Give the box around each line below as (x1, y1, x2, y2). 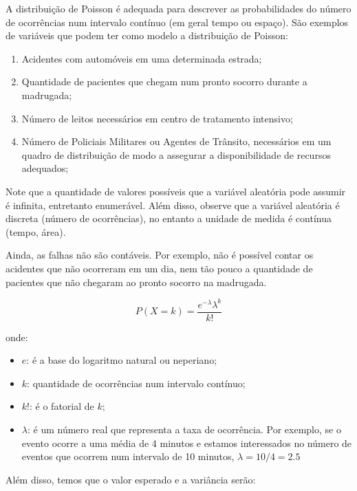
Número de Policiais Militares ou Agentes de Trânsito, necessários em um (21, 134, 332, 149)
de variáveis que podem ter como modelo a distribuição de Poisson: (6, 28, 288, 43)
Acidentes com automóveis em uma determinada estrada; (21, 51, 262, 65)
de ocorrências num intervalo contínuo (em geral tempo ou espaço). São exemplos (6, 14, 349, 29)
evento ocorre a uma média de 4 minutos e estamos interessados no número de (21, 435, 352, 450)
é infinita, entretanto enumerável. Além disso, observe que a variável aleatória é (6, 197, 340, 212)
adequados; (21, 161, 69, 175)
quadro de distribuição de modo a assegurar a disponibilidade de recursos (21, 147, 331, 162)
